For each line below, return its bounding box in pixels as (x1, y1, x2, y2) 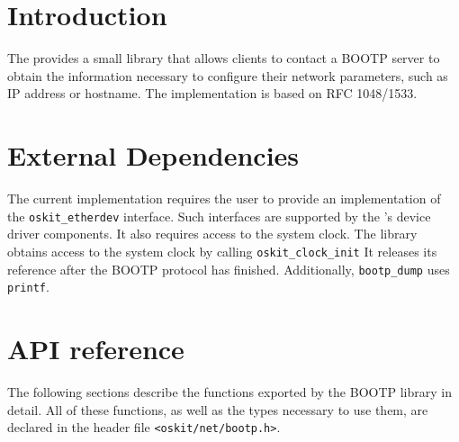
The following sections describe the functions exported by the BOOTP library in (7, 382, 452, 401)
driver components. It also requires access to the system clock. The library (7, 224, 418, 243)
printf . (7, 277, 49, 296)
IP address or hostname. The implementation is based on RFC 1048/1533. (7, 84, 418, 103)
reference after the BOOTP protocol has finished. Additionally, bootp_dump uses (7, 259, 450, 278)
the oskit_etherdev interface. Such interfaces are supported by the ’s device (7, 206, 431, 225)
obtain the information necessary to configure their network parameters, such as (7, 66, 448, 85)
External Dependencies (7, 137, 300, 174)
